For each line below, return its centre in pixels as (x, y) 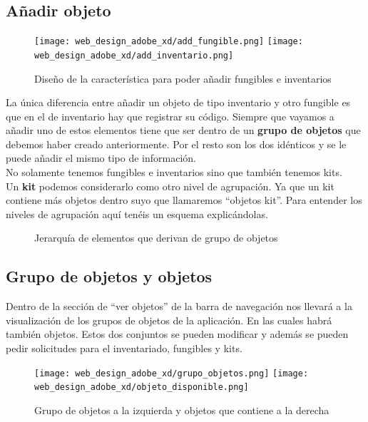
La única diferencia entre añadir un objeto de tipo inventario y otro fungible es (178, 102)
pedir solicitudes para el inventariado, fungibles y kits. (124, 348)
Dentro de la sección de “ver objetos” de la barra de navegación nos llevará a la (179, 306)
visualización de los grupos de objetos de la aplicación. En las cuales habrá (169, 320)
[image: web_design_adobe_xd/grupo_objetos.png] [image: (172, 373)
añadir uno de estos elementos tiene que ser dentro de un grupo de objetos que (183, 130)
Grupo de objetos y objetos (109, 276)
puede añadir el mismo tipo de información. (101, 158)
